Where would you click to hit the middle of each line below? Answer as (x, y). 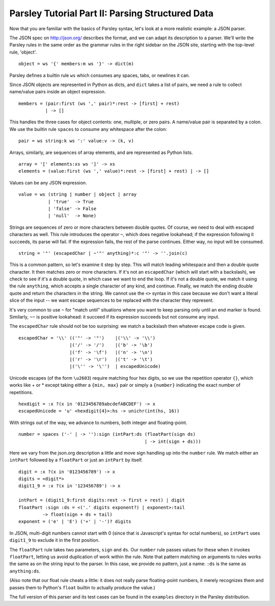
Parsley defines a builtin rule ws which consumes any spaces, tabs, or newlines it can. (100, 75)
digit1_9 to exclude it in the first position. (54, 540)
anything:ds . (25, 571)
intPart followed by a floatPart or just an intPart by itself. (76, 460)
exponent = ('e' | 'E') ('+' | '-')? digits (75, 522)
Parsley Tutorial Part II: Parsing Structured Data (112, 13)
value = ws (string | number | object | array (78, 194)
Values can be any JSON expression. (48, 182)
